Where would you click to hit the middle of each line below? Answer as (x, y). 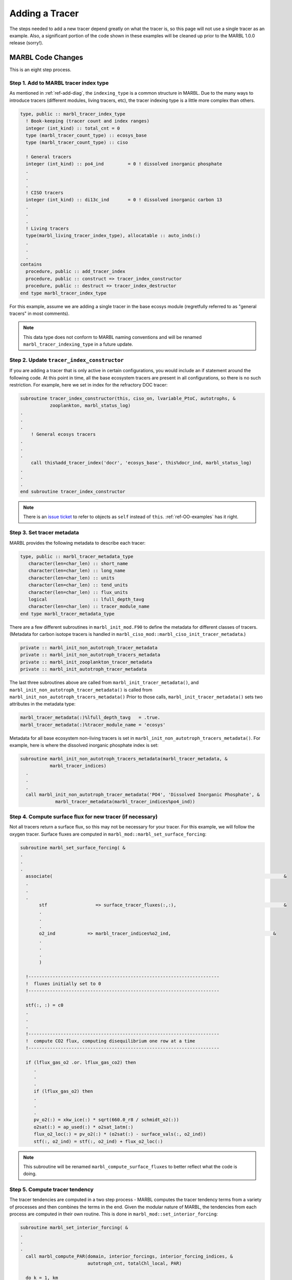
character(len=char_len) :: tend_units (78, 585)
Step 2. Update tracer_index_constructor (67, 360)
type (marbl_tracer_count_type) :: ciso (77, 143)
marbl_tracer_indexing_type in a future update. (78, 344)
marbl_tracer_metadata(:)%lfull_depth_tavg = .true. (90, 718)
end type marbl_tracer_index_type (63, 293)
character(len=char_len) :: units (71, 578)
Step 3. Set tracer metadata (44, 532)
